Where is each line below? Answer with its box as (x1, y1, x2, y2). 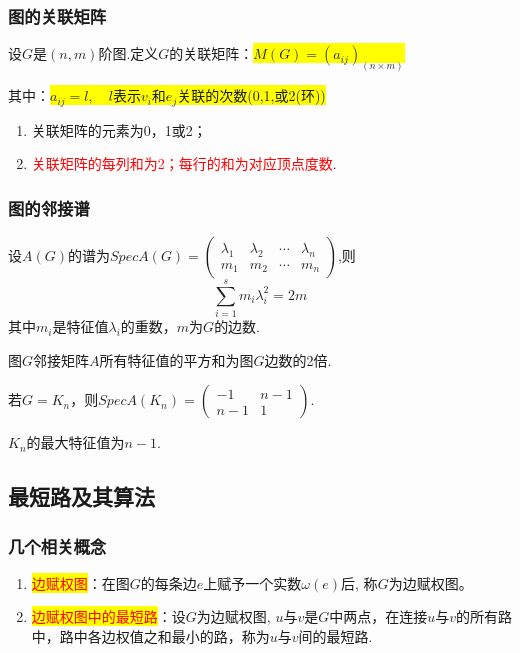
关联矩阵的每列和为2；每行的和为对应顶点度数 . (31, 153, 337, 174)
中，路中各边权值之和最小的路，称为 (31, 626, 270, 647)
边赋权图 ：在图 (31, 572, 130, 593)
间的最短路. (298, 626, 373, 647)
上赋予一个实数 (203, 572, 302, 593)
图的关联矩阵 (8, 3, 107, 28)
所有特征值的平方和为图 (99, 349, 254, 370)
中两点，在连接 (329, 606, 428, 627)
